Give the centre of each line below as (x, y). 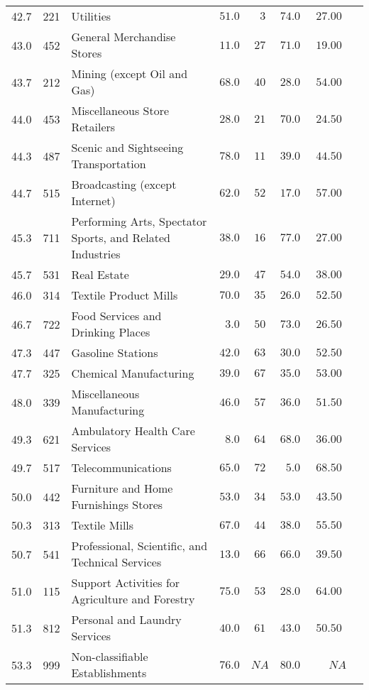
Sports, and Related (121, 237)
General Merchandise (123, 37)
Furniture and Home (122, 488)
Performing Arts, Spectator (139, 221)
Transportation (109, 164)
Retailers (93, 127)
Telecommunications (121, 467)
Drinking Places (111, 332)
